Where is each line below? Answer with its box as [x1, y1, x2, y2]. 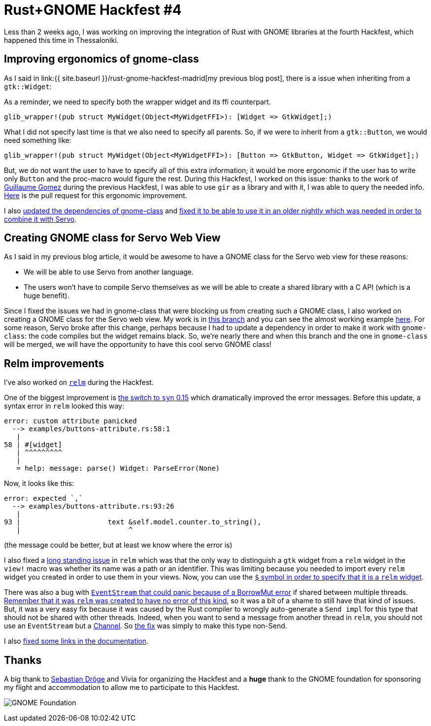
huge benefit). [24, 291, 69, 300]
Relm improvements [4, 357, 104, 370]
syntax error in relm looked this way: [4, 402, 124, 411]
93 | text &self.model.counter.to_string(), [4, 518, 262, 526]
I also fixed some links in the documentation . [4, 637, 149, 646]
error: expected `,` [4, 494, 83, 503]
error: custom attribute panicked [4, 417, 137, 425]
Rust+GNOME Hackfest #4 [4, 1, 182, 18]
